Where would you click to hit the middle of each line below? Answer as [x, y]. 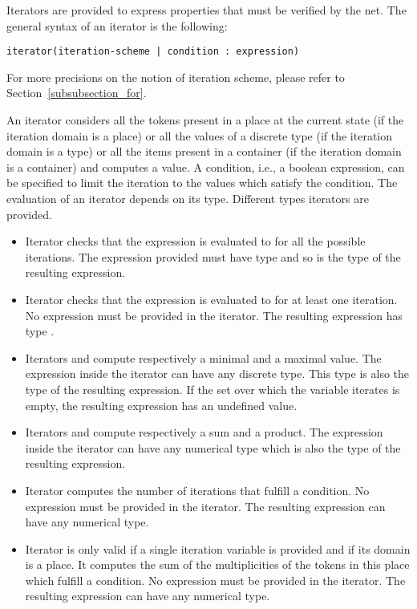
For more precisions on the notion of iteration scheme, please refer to [176, 77]
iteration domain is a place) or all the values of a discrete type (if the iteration [200, 135]
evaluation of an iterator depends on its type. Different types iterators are [188, 198]
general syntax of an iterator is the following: [117, 25]
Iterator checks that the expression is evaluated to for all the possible [195, 241]
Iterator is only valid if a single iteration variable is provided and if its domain [218, 548]
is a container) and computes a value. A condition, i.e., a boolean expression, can [206, 166]
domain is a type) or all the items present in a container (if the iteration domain [204, 151]
